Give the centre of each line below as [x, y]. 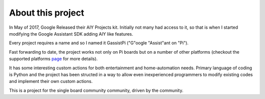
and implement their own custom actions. [51, 81]
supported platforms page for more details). [53, 59]
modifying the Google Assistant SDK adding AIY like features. [71, 34]
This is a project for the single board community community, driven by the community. [96, 90]
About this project [47, 13]
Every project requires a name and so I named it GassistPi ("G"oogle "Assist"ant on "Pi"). [99, 43]
